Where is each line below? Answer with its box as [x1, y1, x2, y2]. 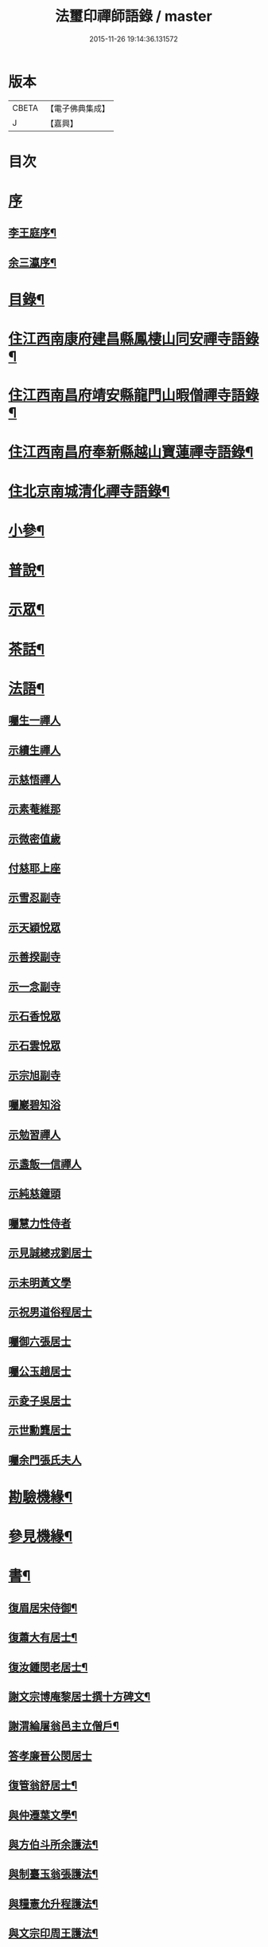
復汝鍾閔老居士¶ [8, 1660, 88, 1674]
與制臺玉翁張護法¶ [8, 1867, 99, 1881]
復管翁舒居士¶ [8, 1779, 78, 1792]
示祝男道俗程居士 [8, 1305, 92, 1319]
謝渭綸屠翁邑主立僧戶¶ [8, 1719, 119, 1733]
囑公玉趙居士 [8, 1364, 72, 1378]
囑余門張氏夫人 [8, 1453, 82, 1466]
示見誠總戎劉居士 [8, 1246, 92, 1260]
